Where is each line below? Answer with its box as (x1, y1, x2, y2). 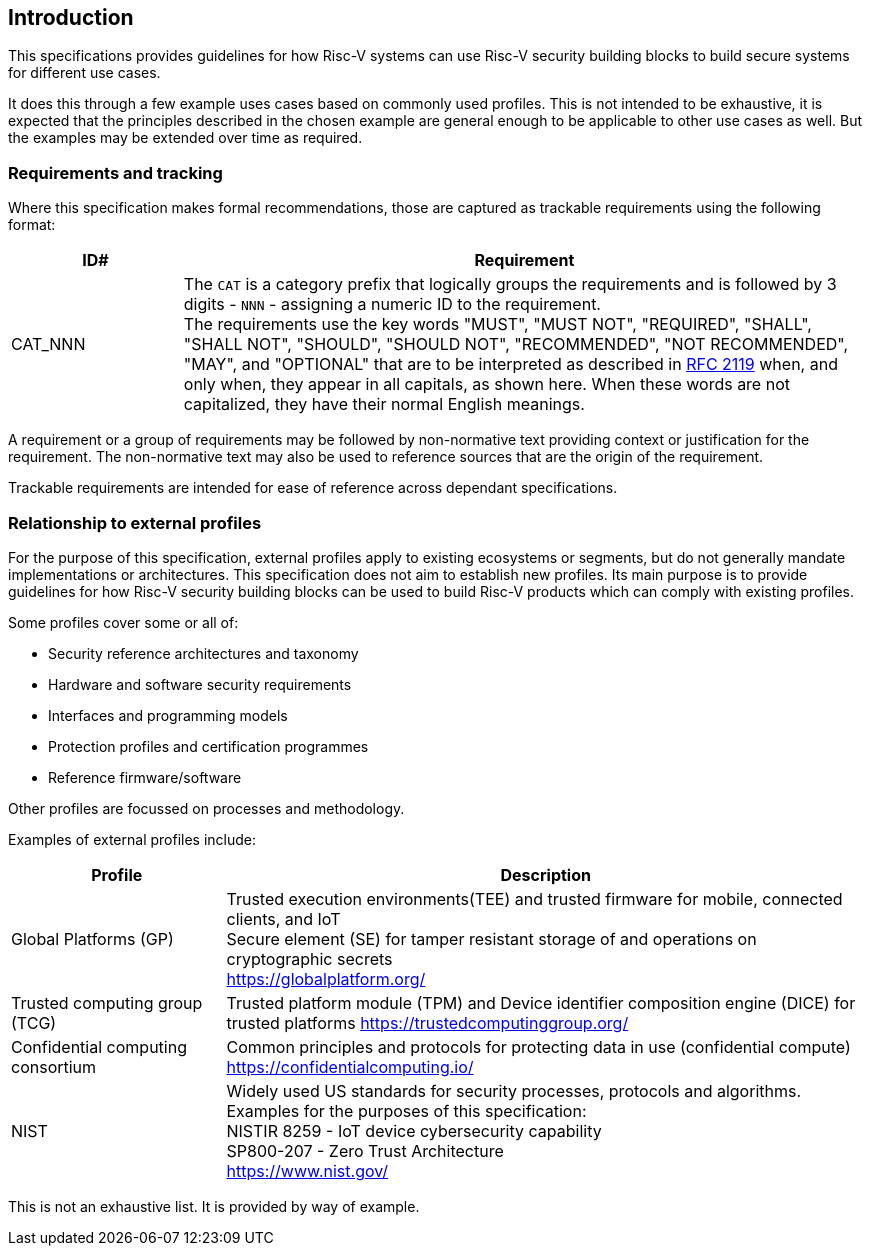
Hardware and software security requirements (48, 675, 352, 693)
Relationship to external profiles (8, 512, 262, 533)
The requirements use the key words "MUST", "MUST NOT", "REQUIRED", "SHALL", (183, 314, 812, 335)
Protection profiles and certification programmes (48, 737, 369, 755)
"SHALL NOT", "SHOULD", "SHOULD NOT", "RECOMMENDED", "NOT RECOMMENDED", (183, 334, 849, 355)
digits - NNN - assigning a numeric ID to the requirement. (183, 294, 601, 315)
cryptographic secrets (226, 948, 393, 969)
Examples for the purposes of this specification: (226, 1100, 587, 1121)
